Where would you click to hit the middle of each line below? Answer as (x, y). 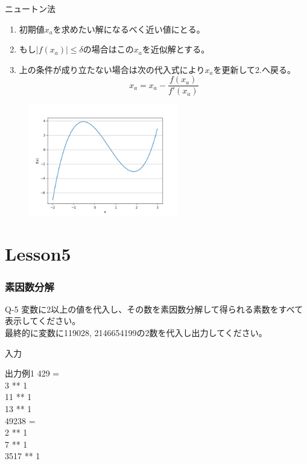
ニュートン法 (30, 8)
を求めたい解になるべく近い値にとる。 (129, 29)
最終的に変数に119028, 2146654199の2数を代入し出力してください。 (136, 333)
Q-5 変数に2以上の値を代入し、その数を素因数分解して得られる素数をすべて (154, 309)
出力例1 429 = (32, 373)
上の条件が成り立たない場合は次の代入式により (112, 69)
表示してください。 (43, 321)
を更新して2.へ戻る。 (254, 69)
